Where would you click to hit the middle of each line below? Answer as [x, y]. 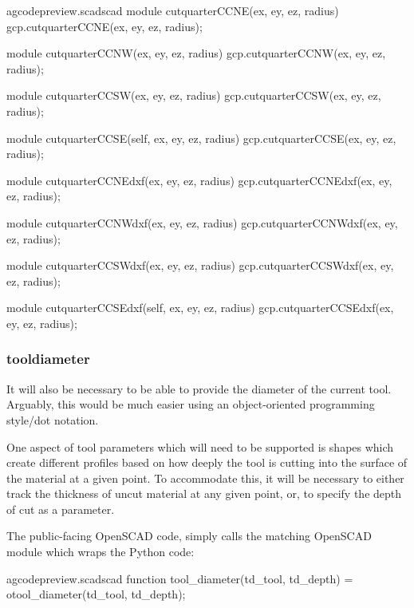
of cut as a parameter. [61, 509]
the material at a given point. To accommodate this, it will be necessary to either [205, 478]
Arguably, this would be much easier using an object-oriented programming [191, 404]
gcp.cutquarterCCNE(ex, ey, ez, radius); [104, 26]
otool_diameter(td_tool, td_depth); [96, 594]
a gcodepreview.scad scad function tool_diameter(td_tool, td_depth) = [180, 578]
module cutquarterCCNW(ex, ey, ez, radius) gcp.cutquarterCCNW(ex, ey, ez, [196, 53]
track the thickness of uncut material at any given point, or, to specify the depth [204, 494]
